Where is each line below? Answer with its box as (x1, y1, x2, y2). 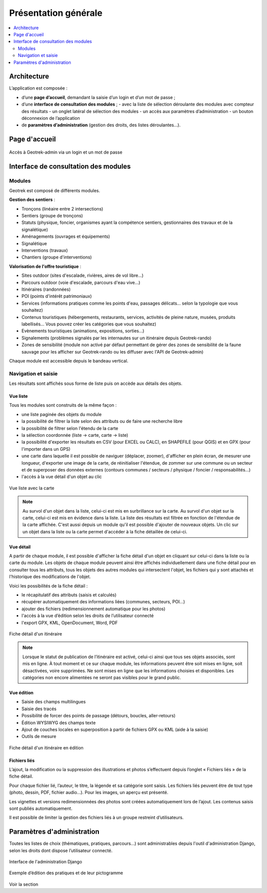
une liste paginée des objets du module (21, 411, 102, 417)
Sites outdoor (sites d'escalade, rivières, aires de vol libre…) (21, 272, 144, 278)
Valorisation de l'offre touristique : (9, 263, 82, 269)
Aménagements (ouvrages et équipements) (21, 233, 110, 240)
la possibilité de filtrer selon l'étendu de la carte (21, 425, 119, 431)
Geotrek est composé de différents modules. (9, 187, 100, 193)
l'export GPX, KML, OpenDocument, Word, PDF (21, 620, 118, 626)
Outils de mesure (21, 734, 56, 739)
